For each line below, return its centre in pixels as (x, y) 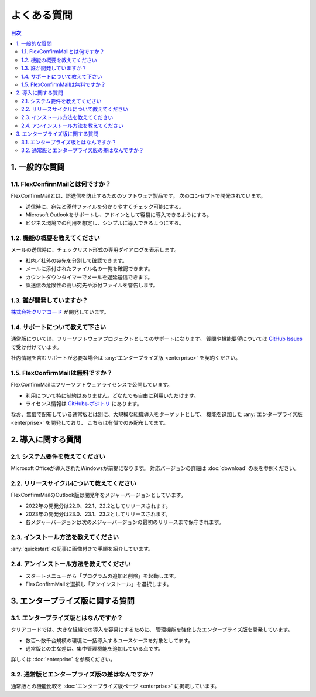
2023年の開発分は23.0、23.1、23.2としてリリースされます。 (98, 514)
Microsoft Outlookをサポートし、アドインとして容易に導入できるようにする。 (119, 215)
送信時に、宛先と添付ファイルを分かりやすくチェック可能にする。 (105, 207)
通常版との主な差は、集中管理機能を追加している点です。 (95, 648)
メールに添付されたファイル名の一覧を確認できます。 (89, 269)
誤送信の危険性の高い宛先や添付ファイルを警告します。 (92, 285)
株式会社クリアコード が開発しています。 (60, 312)
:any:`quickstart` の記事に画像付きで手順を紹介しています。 (82, 549)
